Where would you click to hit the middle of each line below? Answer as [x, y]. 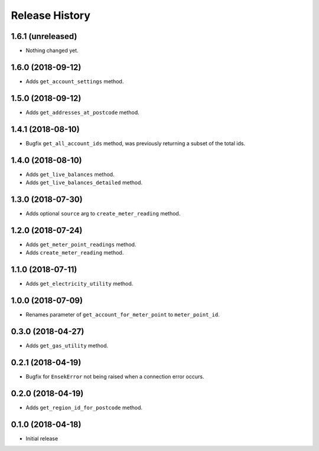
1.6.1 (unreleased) [44, 36]
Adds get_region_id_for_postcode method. [84, 407]
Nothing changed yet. [52, 51]
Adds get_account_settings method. [75, 81]
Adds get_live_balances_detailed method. [84, 182]
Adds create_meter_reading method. [75, 253]
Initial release [42, 438]
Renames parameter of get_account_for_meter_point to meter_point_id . [123, 315]
